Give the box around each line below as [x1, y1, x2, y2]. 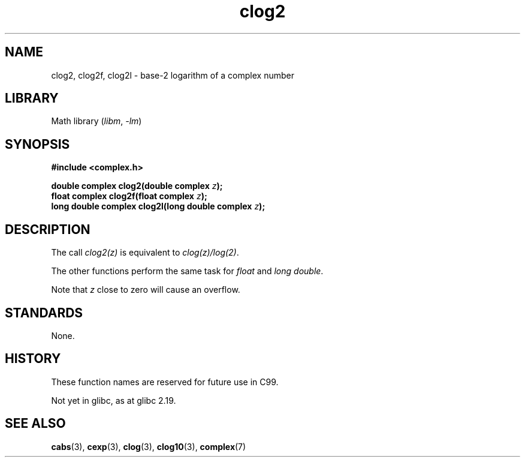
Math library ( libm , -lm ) [51, 116, 142, 127]
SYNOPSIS [5, 136, 70, 152]
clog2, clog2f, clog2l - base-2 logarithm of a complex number [51, 70, 294, 80]
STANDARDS [5, 305, 83, 320]
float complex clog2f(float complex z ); [51, 191, 207, 202]
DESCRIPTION [5, 221, 90, 237]
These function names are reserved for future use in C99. [51, 376, 279, 387]
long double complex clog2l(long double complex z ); [51, 201, 265, 212]
